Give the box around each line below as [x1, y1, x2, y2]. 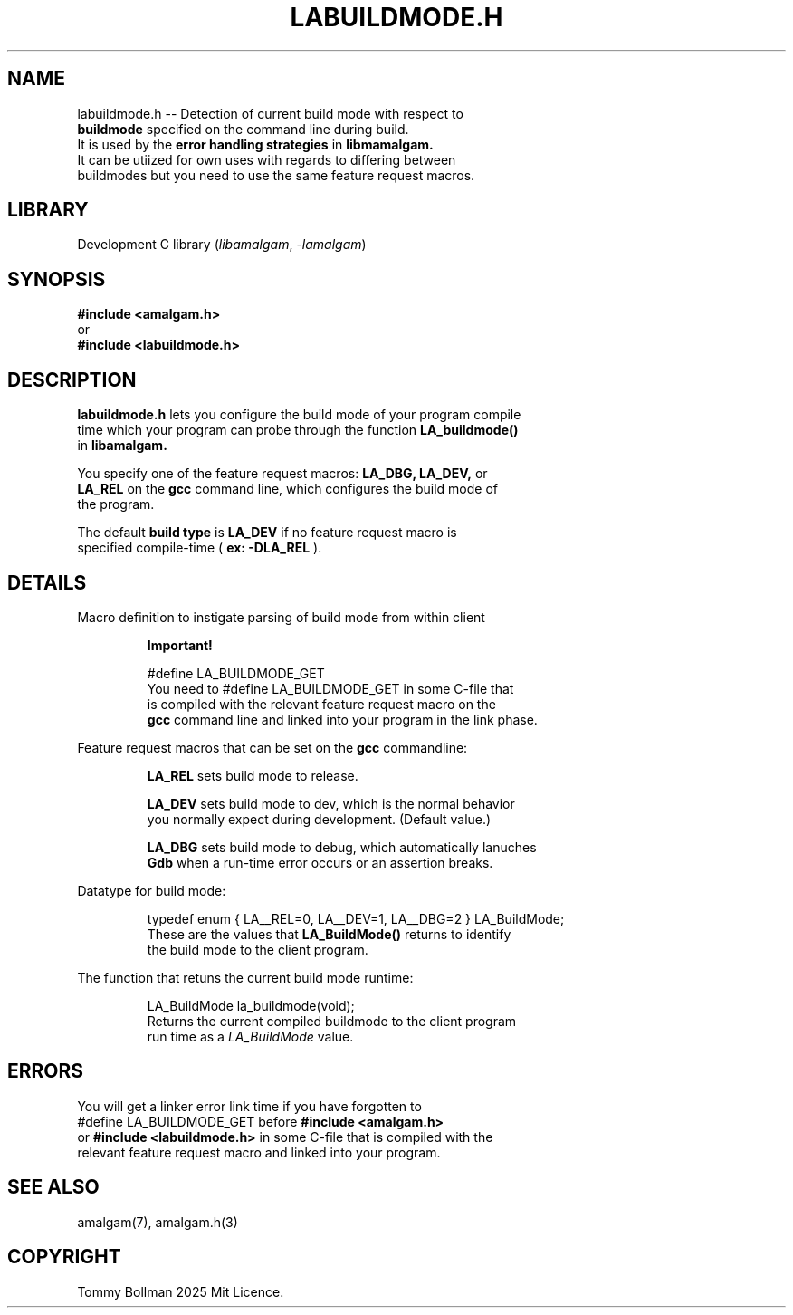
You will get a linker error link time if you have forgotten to [77, 1098, 422, 1114]
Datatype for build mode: [77, 882, 226, 898]
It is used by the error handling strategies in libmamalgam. [77, 136, 434, 152]
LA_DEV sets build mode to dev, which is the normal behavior [147, 795, 515, 811]
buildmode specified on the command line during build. [77, 120, 409, 137]
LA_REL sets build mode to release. [147, 767, 358, 783]
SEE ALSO [7, 1176, 100, 1199]
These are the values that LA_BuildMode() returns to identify [147, 926, 511, 942]
